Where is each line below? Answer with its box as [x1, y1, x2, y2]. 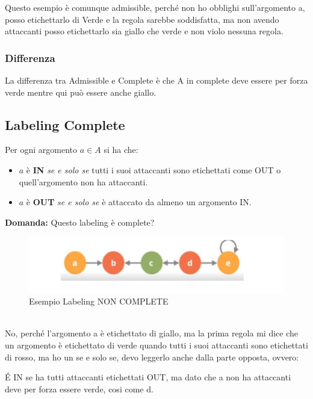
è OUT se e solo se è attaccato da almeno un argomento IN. [26, 196, 252, 208]
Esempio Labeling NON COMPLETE [29, 295, 169, 308]
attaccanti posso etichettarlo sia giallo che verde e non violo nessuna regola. [5, 25, 284, 37]
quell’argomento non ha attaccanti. [19, 175, 148, 188]
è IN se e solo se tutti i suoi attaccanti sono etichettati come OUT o [26, 163, 281, 176]
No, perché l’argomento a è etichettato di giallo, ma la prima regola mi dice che [5, 327, 298, 339]
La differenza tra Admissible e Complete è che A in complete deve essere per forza [5, 74, 308, 86]
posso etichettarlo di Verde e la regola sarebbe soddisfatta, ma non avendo [5, 13, 279, 25]
